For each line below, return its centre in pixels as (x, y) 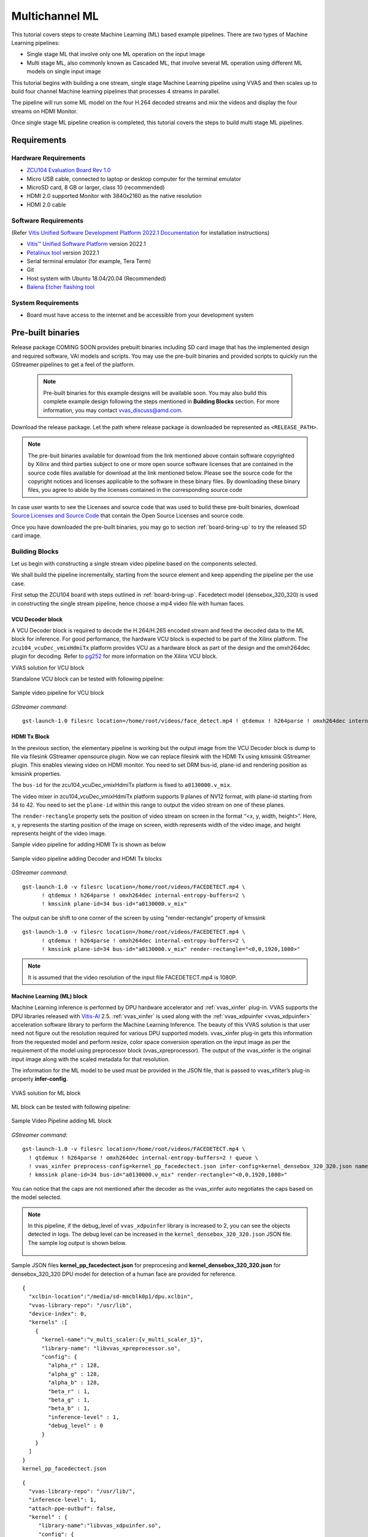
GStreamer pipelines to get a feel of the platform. (73, 365)
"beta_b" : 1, (69, 1409)
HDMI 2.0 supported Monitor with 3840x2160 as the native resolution (114, 196)
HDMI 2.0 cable (46, 204)
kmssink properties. (36, 773)
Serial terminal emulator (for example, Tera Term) (89, 261)
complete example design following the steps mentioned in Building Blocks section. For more (161, 401)
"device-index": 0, (58, 1314)
